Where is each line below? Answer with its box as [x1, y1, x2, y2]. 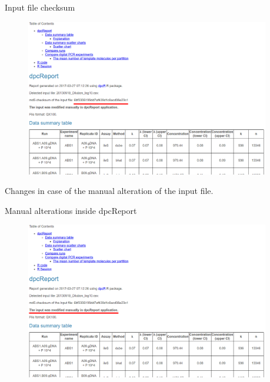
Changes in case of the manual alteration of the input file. [5, 185, 214, 197]
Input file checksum [5, 1, 75, 13]
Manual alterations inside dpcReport [5, 204, 137, 216]
